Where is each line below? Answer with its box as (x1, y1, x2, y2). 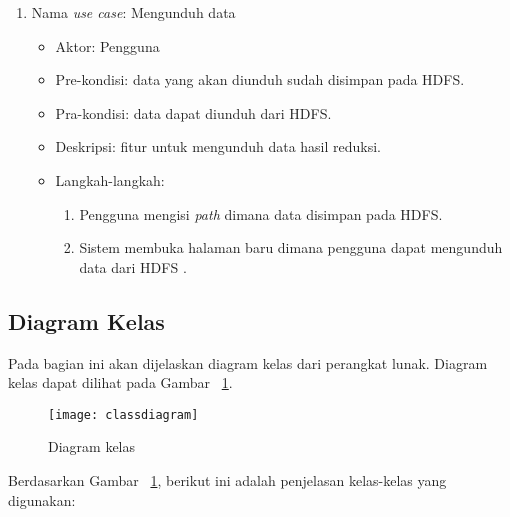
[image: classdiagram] (48, 407, 199, 422)
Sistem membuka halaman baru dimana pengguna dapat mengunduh (79, 237, 503, 258)
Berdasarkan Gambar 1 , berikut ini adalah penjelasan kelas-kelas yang (8, 469, 447, 490)
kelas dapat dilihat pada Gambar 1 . (8, 372, 233, 393)
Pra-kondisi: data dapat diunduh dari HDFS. (55, 102, 332, 123)
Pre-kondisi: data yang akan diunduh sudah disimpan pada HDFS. (55, 69, 465, 90)
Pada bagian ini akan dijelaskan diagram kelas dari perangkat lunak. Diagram (8, 352, 488, 373)
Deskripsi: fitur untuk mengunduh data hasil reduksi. (55, 136, 382, 157)
